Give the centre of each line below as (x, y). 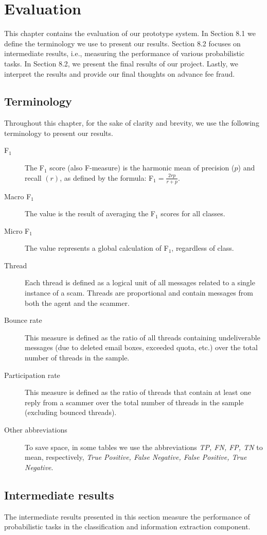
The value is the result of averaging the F (90, 213)
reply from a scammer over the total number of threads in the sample (134, 402)
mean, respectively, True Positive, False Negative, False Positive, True (136, 457)
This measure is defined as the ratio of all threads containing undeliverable (143, 337)
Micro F (17, 230)
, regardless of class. (203, 248)
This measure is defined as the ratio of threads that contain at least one (138, 392)
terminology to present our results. (59, 133)
